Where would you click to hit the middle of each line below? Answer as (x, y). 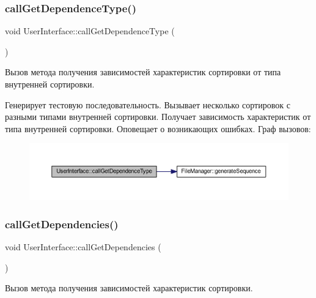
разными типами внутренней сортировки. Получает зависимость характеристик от (158, 117)
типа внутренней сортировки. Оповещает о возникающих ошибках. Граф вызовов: (158, 128)
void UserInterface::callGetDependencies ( (83, 246)
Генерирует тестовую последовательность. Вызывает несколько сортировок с (148, 104)
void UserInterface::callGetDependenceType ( (90, 31)
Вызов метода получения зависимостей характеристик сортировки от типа (143, 72)
